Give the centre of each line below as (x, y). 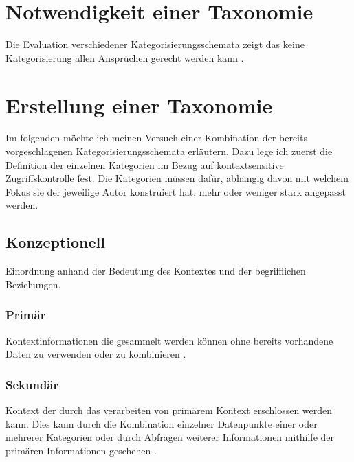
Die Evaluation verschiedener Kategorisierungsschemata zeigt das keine (155, 44)
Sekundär (32, 384)
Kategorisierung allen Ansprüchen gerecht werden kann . (125, 57)
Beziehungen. (33, 284)
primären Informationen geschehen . (81, 450)
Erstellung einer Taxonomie (139, 105)
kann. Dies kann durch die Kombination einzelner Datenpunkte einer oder (162, 423)
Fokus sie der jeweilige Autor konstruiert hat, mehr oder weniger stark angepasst (176, 191)
